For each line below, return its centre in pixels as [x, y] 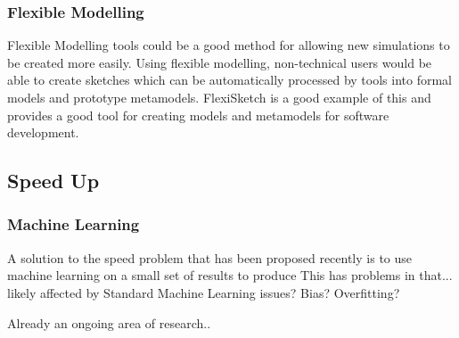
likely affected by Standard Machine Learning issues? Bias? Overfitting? [204, 292]
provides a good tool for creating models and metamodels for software [198, 115]
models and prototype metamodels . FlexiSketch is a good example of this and [219, 97]
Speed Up [53, 181]
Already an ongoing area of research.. [109, 322]
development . [43, 132]
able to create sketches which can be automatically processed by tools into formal [229, 80]
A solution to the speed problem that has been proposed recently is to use [210, 257]
